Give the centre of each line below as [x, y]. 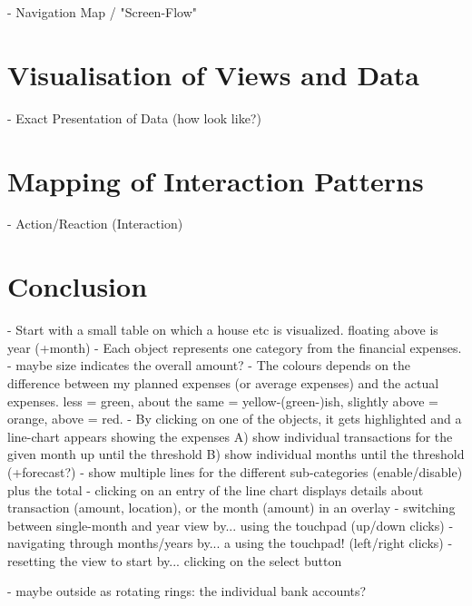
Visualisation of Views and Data [213, 74]
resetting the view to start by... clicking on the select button [175, 560]
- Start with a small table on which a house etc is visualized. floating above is [223, 330]
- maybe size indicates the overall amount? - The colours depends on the [209, 365]
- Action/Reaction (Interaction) [95, 224]
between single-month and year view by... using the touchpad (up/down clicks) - [231, 525]
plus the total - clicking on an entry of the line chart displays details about [216, 489]
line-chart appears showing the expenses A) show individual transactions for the [230, 436]
